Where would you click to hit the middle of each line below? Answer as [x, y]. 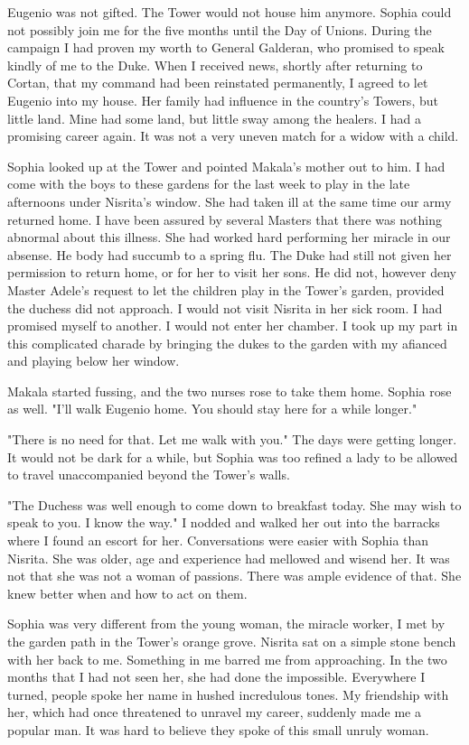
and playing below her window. [94, 361]
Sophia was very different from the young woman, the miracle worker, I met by [226, 624]
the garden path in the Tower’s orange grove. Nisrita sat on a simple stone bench [232, 641]
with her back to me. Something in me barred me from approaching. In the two [227, 659]
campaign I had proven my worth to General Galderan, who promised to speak [226, 47]
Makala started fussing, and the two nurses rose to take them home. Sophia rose [230, 391]
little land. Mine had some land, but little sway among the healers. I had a [214, 118]
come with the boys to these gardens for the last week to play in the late [209, 184]
